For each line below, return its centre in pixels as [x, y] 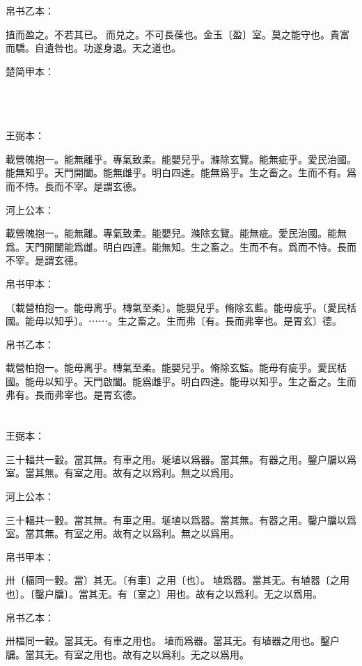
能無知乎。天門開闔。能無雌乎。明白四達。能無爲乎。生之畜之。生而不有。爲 [181, 172]
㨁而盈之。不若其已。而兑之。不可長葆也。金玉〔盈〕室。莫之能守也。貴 [173, 34]
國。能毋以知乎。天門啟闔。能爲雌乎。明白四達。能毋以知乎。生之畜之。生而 [181, 381]
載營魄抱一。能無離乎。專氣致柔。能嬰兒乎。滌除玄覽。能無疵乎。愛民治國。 [181, 158]
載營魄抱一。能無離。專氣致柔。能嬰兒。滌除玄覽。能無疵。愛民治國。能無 [176, 233]
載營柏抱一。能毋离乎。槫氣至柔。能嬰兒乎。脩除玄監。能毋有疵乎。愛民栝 [176, 367]
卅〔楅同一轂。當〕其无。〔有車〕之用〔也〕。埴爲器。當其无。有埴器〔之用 [178, 580]
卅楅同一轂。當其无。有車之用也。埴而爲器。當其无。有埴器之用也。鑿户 [173, 641]
